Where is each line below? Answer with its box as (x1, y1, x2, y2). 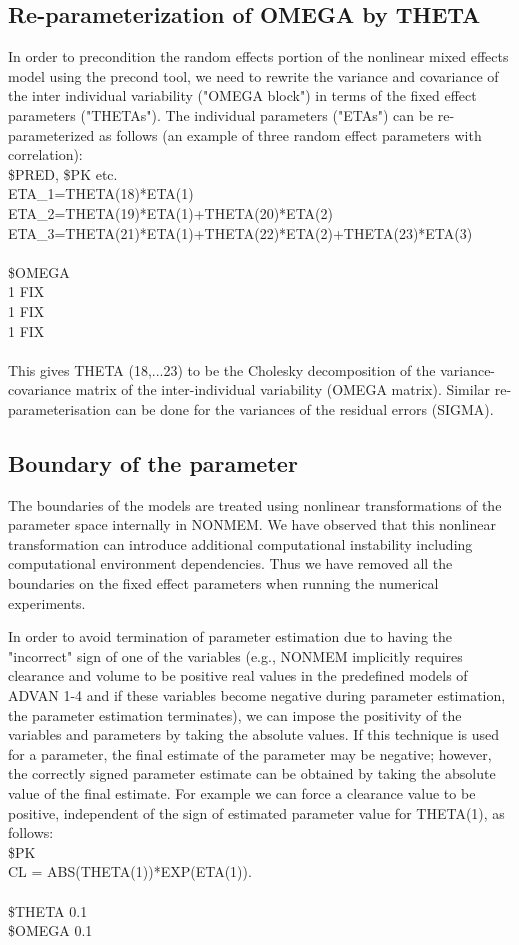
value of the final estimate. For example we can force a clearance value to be (8, 783, 476, 803)
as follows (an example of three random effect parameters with (99, 124, 482, 145)
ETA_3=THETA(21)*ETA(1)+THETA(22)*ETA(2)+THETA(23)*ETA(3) (8, 222, 473, 243)
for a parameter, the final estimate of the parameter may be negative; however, (8, 743, 492, 764)
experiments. (8, 592, 86, 613)
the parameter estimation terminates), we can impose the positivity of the (8, 704, 462, 725)
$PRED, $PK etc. (8, 163, 118, 184)
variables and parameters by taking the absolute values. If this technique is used (8, 724, 500, 745)
